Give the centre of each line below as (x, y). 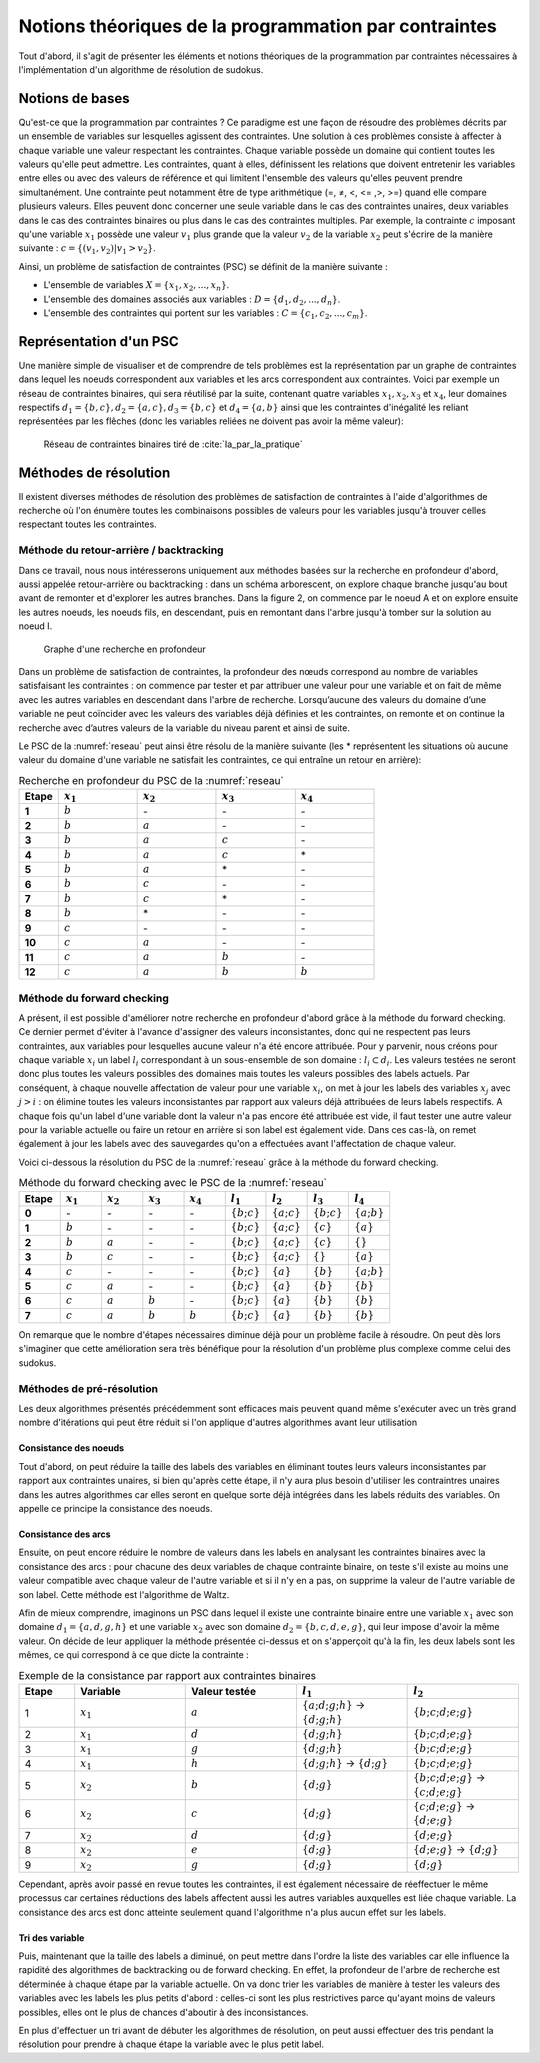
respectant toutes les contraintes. (87, 524)
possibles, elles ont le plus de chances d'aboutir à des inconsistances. (163, 2012)
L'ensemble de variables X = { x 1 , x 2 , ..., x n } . (136, 286)
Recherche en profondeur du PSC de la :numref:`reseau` (151, 780)
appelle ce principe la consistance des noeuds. (115, 1508)
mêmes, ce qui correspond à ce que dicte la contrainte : (133, 1655)
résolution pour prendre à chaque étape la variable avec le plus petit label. (171, 2044)
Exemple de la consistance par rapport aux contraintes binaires (167, 1675)
